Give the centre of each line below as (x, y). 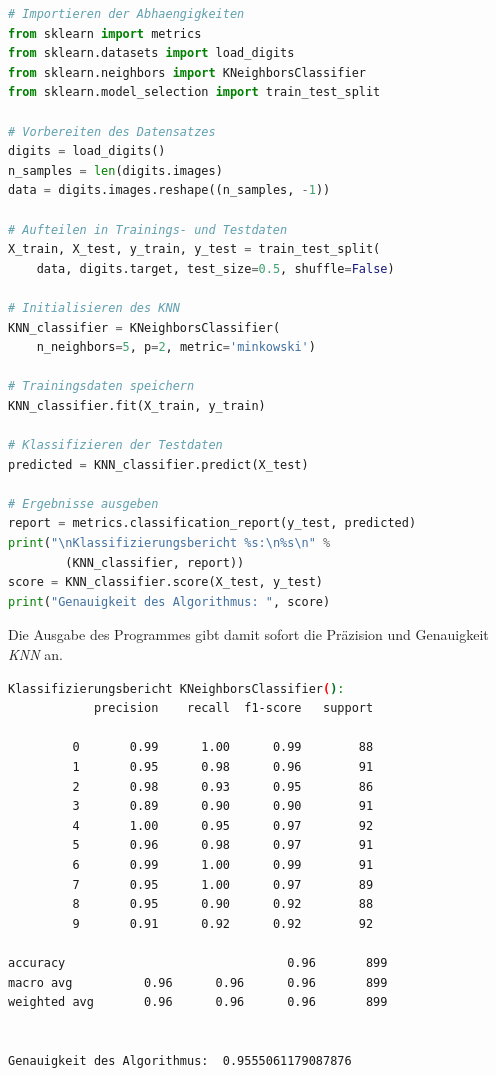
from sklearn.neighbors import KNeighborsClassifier (187, 72)
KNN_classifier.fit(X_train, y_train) (137, 405)
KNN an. (35, 654)
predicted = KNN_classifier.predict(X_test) (158, 464)
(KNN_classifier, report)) (155, 562)
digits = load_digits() (87, 151)
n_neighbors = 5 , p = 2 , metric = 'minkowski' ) (176, 347)
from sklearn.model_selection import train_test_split (194, 92)
